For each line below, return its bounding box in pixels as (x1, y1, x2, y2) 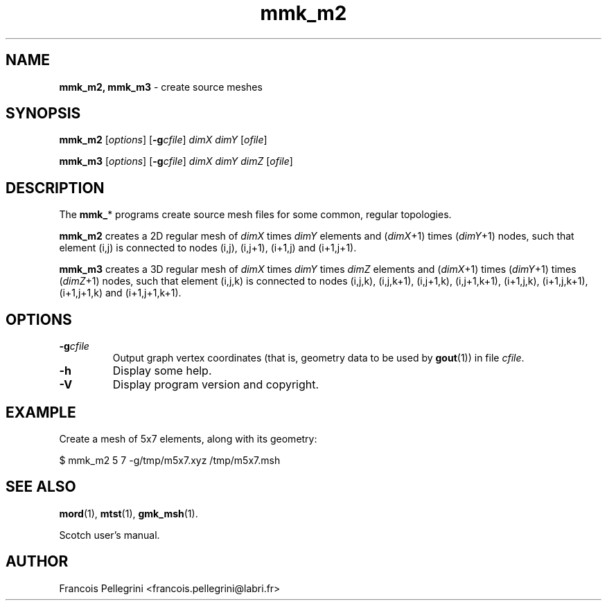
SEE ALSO (6, 478, 76, 496)
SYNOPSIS (6, 105, 81, 123)
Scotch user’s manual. (59, 528, 160, 541)
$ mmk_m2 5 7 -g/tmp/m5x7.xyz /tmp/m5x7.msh (59, 454, 281, 466)
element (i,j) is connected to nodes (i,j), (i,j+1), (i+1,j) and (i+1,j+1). (59, 242, 357, 254)
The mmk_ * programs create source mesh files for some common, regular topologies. (59, 208, 452, 221)
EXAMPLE (6, 403, 76, 421)
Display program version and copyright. (112, 377, 319, 392)
